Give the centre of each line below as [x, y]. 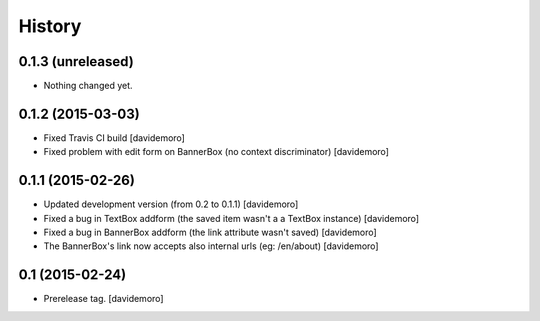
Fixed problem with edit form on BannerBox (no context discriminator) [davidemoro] [216, 152]
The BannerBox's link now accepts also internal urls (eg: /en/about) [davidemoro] [211, 246]
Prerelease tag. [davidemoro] [103, 299]
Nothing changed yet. [88, 86]
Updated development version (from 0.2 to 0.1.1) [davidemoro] [171, 204]
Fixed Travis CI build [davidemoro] [114, 137]
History [50, 26]
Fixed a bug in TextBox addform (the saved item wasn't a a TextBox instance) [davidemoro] [231, 218]
